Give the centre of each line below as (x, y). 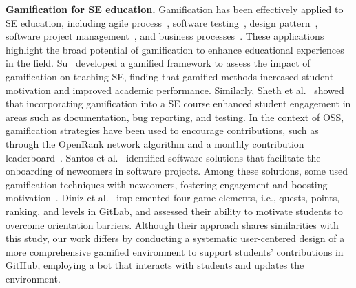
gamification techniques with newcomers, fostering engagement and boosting (167, 184)
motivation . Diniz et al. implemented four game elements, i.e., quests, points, (173, 198)
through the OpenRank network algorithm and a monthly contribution (155, 143)
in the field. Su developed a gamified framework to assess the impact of (158, 63)
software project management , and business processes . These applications (165, 36)
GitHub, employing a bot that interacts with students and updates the (155, 265)
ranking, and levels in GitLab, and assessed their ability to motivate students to (174, 211)
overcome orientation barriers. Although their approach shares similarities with (172, 224)
